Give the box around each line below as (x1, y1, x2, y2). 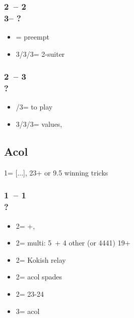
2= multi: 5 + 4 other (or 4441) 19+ (16, 237, 130, 248)
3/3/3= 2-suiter (16, 48, 65, 59)
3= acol (16, 305, 40, 316)
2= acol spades (16, 271, 62, 282)
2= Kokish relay (16, 254, 66, 265)
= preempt (16, 31, 49, 42)
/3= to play (16, 101, 53, 112)
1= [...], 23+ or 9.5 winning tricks (4, 167, 108, 178)
